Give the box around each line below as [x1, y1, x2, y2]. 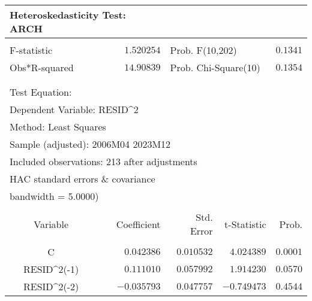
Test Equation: [10, 85, 72, 99]
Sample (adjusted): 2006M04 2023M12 [10, 137, 171, 151]
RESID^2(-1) [23, 262, 79, 276]
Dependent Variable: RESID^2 [10, 102, 139, 116]
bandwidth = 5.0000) [10, 189, 99, 203]
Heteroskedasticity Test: [10, 8, 126, 22]
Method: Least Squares [10, 120, 106, 133]
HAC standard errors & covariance [10, 172, 155, 186]
